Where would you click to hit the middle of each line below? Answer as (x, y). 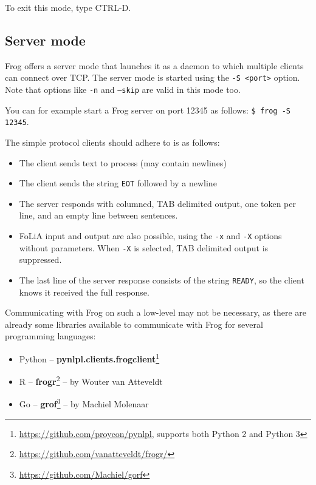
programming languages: (50, 336)
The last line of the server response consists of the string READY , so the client (162, 280)
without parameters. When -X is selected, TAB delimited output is (144, 247)
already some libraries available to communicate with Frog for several (134, 324)
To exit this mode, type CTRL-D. (68, 7)
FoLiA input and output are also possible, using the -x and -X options (150, 236)
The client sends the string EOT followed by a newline (118, 183)
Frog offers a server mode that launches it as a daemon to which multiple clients (154, 65)
